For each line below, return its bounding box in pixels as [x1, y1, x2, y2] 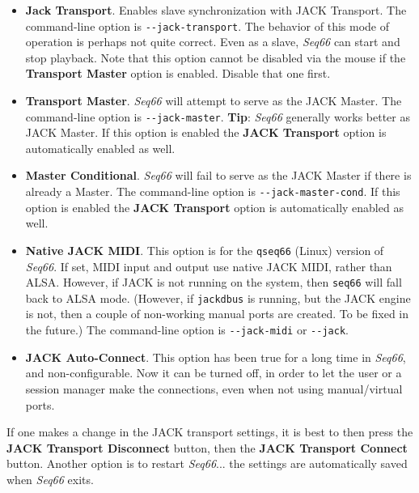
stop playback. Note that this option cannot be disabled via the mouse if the [25, 49, 406, 66]
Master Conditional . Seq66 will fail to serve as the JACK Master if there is [25, 167, 412, 184]
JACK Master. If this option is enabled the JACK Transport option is [25, 124, 387, 141]
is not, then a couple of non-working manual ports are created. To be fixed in [25, 305, 409, 322]
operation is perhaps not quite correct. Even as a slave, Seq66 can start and [25, 33, 400, 50]
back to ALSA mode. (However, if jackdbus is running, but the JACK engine [25, 289, 411, 306]
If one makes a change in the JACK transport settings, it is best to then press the [6, 423, 413, 440]
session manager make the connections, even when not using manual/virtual [25, 380, 403, 397]
